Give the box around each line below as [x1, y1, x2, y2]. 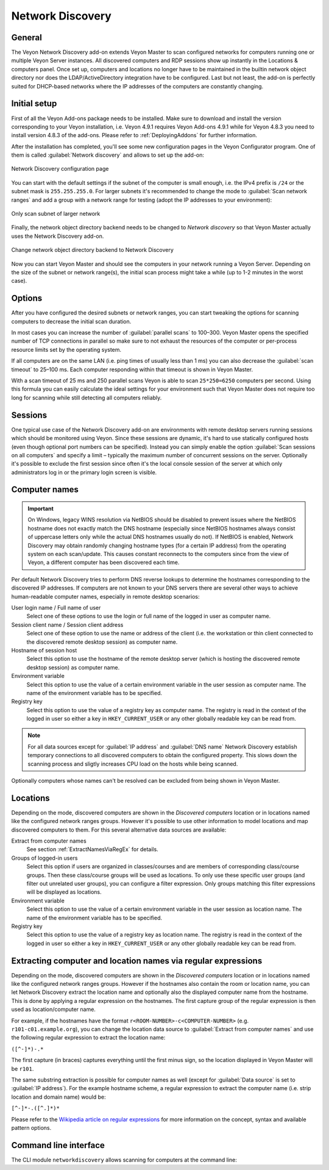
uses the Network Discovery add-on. [11, 232, 104, 240]
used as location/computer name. [11, 1006, 96, 1013]
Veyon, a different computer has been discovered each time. [27, 558, 180, 566]
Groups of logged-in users [11, 854, 78, 861]
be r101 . [11, 1065, 34, 1072]
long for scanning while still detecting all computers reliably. [11, 394, 162, 401]
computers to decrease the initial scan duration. [11, 318, 132, 325]
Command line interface [11, 1140, 105, 1150]
